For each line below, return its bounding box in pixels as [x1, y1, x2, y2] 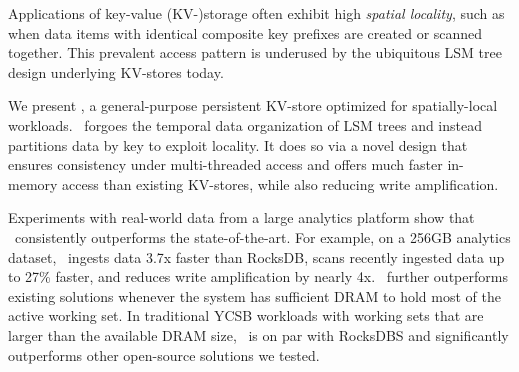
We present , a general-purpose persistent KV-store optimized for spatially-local [8, 95, 498, 116]
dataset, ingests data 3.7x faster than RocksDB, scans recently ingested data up [8, 246, 505, 267]
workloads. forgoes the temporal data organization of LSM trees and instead [8, 114, 482, 135]
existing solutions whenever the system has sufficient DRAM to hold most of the [8, 285, 501, 306]
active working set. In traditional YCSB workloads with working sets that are [8, 305, 484, 326]
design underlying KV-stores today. [8, 61, 224, 82]
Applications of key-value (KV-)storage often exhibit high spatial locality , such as [8, 3, 505, 23]
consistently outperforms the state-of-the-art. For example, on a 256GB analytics [14, 226, 511, 247]
